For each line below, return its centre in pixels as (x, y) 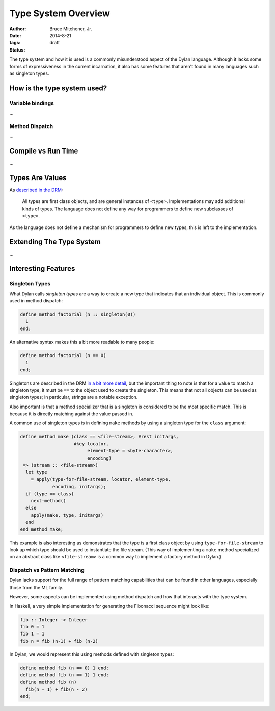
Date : (15, 35)
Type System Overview (60, 13)
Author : (18, 29)
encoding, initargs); (79, 487)
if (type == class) (50, 494)
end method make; (42, 529)
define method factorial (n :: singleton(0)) (78, 314)
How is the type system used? (58, 88)
